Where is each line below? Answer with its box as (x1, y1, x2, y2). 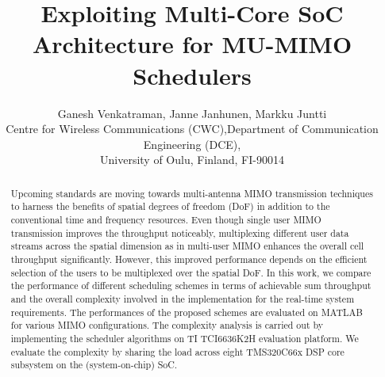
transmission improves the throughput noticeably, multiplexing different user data (10, 226, 349, 239)
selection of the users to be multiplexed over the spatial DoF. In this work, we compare (10, 265, 372, 279)
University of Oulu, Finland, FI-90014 (100, 151, 284, 168)
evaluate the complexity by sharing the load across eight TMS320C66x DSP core (10, 345, 345, 358)
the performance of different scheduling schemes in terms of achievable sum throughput (10, 279, 372, 292)
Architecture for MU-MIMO (32, 28, 352, 60)
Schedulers (133, 59, 252, 91)
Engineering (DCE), (143, 135, 241, 152)
